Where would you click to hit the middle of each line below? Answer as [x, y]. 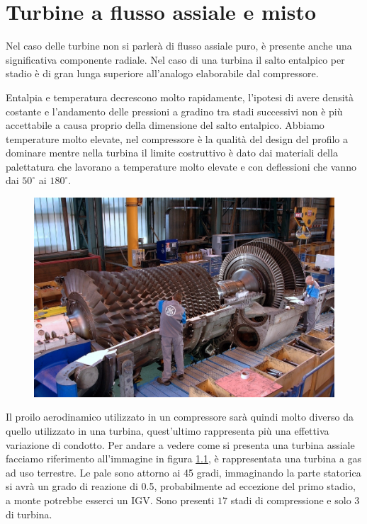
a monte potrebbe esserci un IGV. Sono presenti [110, 500]
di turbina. [29, 514]
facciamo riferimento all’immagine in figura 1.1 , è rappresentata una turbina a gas [184, 458]
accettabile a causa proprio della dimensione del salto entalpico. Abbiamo [165, 125]
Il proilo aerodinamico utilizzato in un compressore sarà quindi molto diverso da [180, 417]
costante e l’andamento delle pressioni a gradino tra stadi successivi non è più [174, 111]
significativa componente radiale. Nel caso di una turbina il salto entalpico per [175, 59]
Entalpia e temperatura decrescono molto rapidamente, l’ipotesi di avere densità [180, 97]
